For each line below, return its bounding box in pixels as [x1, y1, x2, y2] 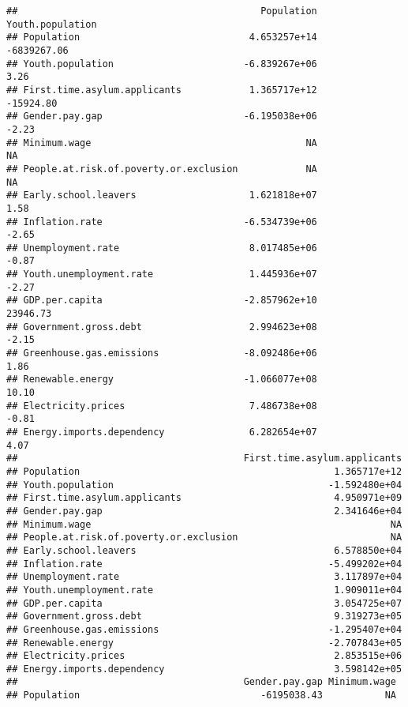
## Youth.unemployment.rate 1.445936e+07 [6, 269, 317, 280]
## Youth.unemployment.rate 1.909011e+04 [6, 584, 402, 596]
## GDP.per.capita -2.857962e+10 [6, 295, 317, 306]
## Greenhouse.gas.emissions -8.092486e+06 [6, 348, 317, 359]
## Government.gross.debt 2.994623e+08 [6, 321, 317, 333]
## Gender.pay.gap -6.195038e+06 [6, 111, 317, 122]
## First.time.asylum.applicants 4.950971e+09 [6, 492, 402, 504]
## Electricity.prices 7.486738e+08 [6, 400, 317, 412]
